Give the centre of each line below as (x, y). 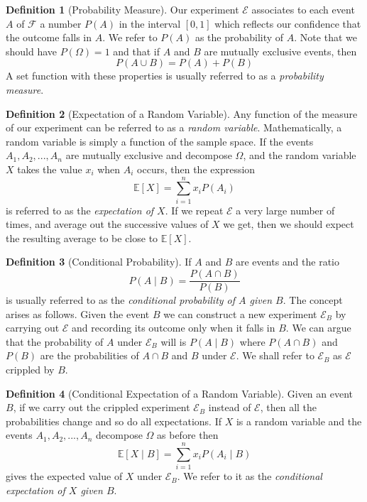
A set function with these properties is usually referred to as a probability (165, 76)
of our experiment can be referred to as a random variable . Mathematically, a (174, 127)
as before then (188, 435)
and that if (137, 51)
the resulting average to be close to (82, 238)
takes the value (50, 169)
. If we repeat (194, 210)
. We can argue (318, 328)
